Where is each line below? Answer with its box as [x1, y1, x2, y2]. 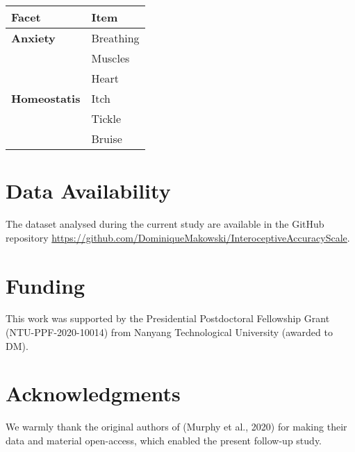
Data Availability [6, 176, 171, 205]
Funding [6, 271, 85, 299]
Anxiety [11, 30, 56, 46]
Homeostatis [11, 90, 81, 106]
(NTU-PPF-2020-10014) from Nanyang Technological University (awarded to [6, 325, 333, 340]
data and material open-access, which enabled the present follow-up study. [6, 433, 322, 447]
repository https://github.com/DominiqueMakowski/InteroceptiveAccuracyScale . [6, 230, 350, 244]
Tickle [91, 110, 122, 126]
